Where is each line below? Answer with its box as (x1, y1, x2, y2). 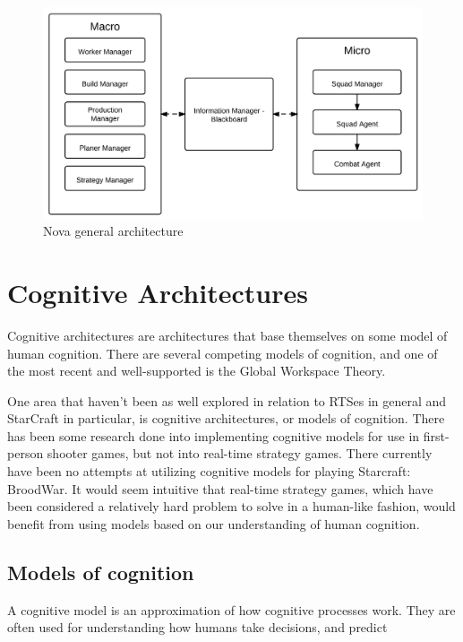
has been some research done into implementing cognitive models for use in (7, 426, 420, 445)
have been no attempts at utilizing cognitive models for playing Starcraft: (7, 462, 411, 481)
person (7, 444, 44, 463)
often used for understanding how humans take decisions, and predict (7, 618, 388, 637)
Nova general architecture (43, 221, 184, 240)
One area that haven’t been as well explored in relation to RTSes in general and (7, 391, 447, 410)
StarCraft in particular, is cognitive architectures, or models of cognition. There (7, 409, 445, 428)
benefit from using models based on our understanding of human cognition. (7, 514, 420, 533)
